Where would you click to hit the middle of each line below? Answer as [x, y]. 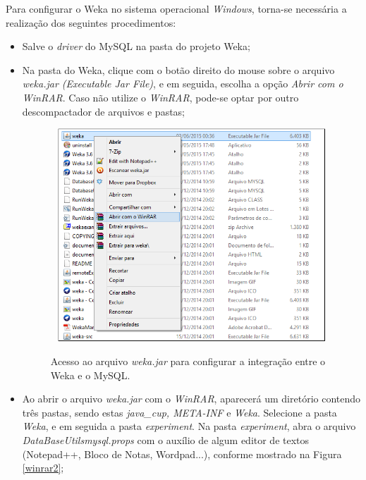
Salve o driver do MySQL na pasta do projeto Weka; [136, 46]
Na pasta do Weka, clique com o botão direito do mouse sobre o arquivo [178, 69]
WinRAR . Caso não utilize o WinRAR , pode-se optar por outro [160, 97]
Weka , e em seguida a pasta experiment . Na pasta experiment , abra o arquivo [189, 426]
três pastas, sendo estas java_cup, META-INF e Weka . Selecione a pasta [179, 412]
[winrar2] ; [43, 468]
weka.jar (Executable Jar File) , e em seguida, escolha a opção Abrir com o [183, 84]
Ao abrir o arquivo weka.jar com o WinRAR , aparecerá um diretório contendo [191, 399]
